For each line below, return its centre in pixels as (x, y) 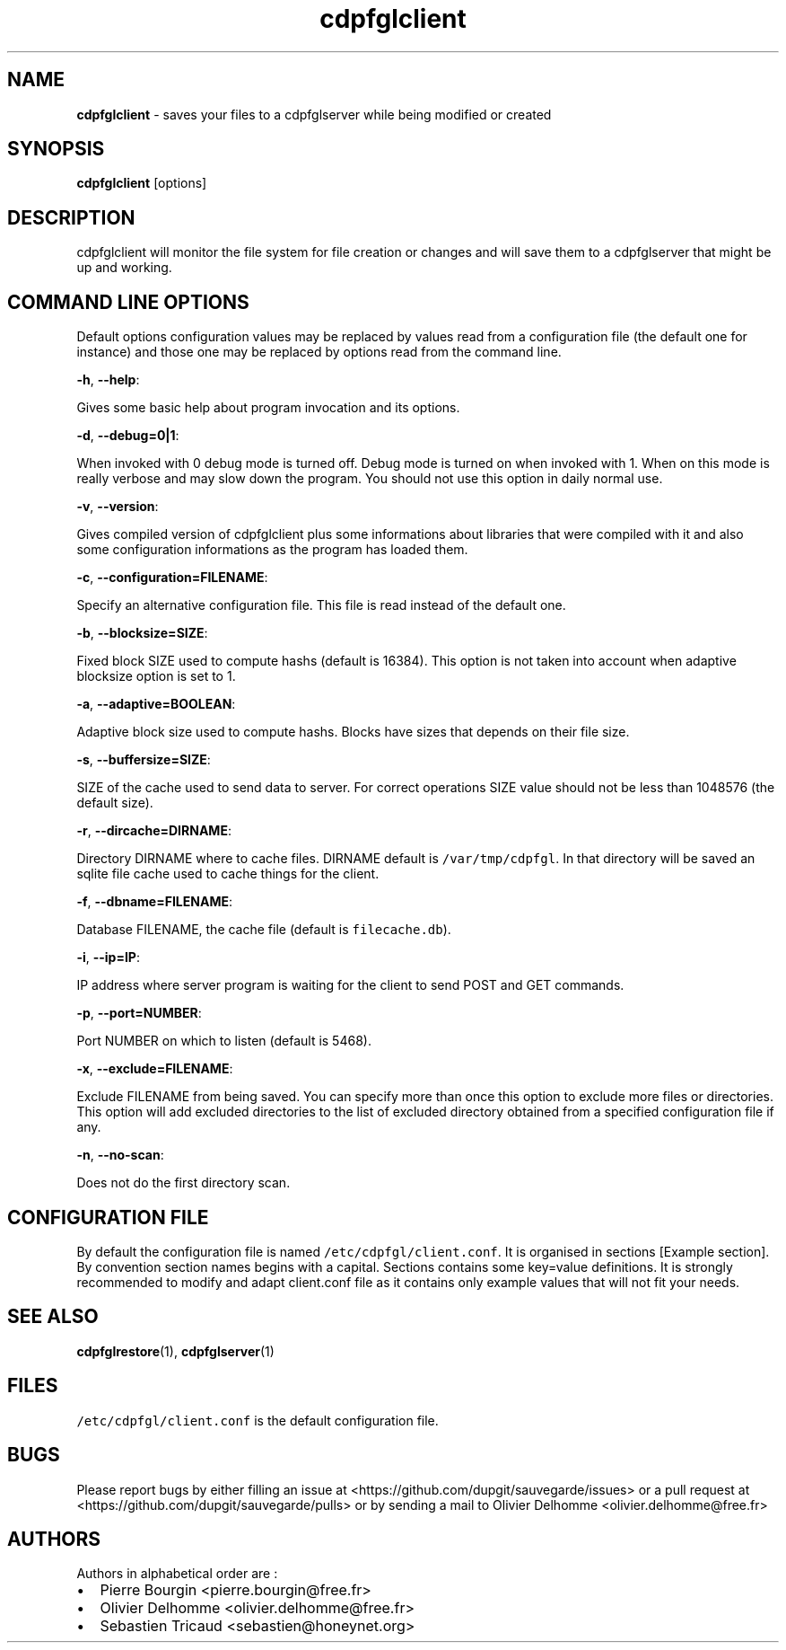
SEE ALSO (53, 1317)
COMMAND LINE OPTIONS (128, 302)
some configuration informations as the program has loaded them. (272, 550)
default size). (115, 803)
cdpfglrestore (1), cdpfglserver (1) (175, 1351)
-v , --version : (118, 507)
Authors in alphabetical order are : (177, 1574)
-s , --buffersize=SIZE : (144, 760)
